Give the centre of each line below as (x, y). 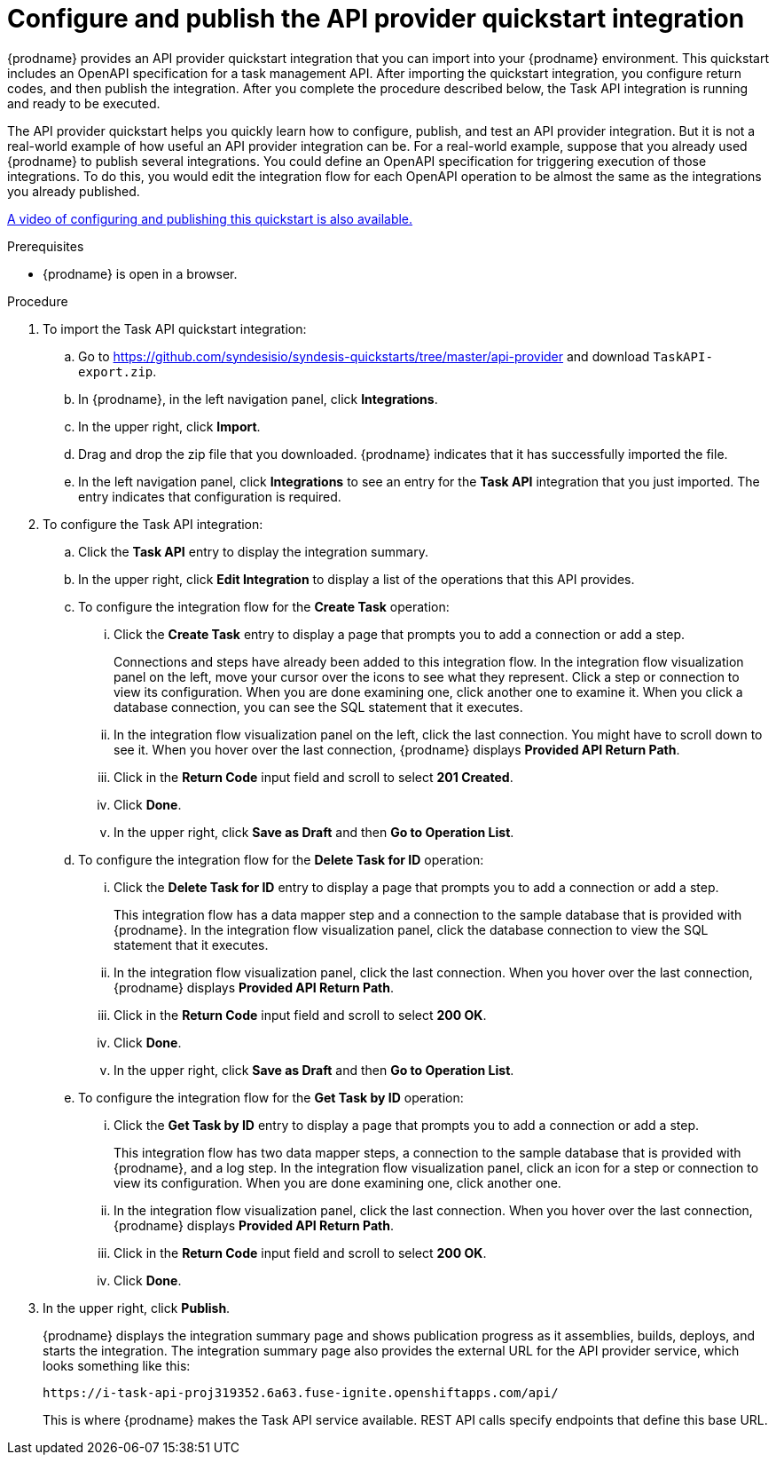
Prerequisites (46, 246)
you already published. (74, 191)
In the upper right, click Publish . (137, 1308)
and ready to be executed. (84, 103)
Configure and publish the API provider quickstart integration (376, 19)
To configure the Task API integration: (153, 524)
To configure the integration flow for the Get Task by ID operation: (271, 1097)
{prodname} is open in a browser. (140, 273)
